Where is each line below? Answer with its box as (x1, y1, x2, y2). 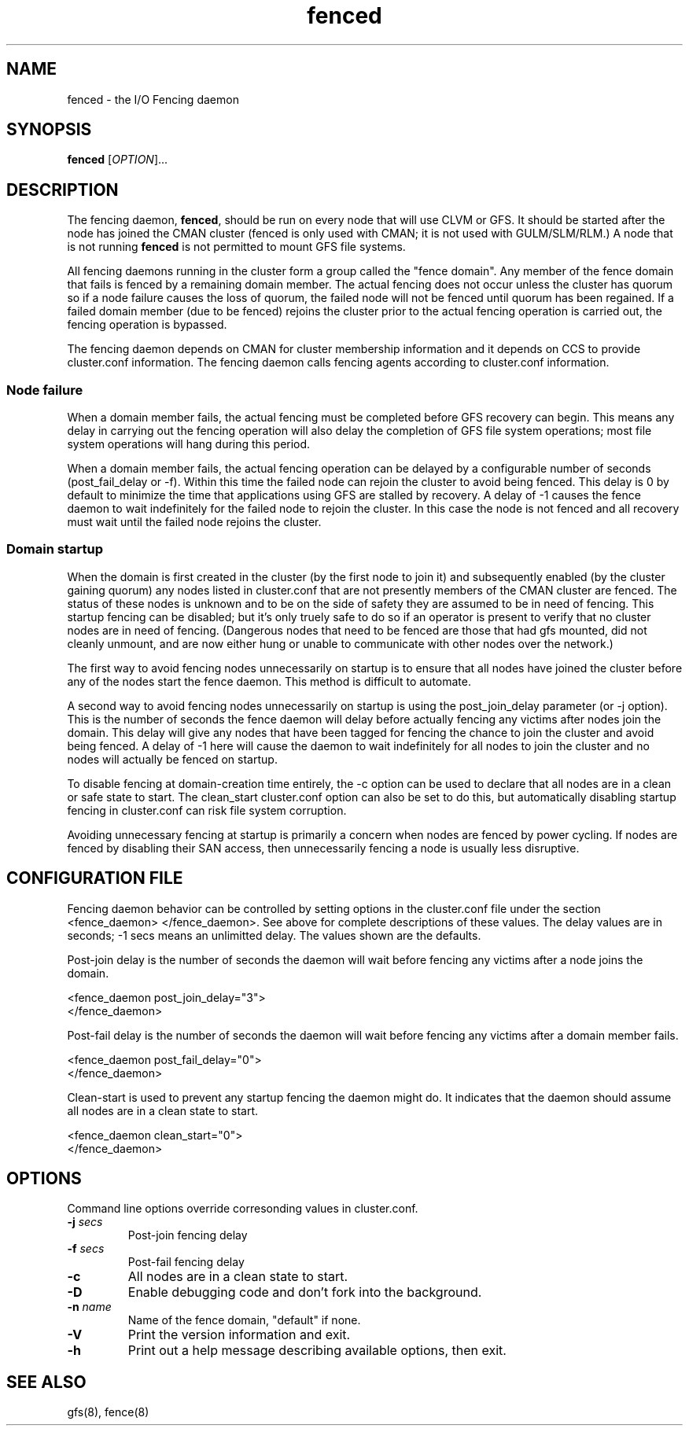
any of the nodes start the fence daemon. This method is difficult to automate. (67, 674, 472, 688)
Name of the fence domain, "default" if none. (127, 1313, 361, 1327)
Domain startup (6, 541, 103, 558)
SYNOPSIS (6, 120, 92, 140)
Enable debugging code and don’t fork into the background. (127, 1284, 482, 1301)
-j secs (67, 1215, 103, 1229)
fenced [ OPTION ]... (67, 153, 168, 167)
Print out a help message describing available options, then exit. (127, 1342, 507, 1359)
